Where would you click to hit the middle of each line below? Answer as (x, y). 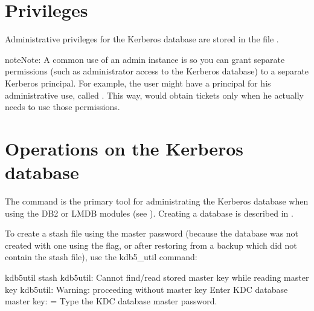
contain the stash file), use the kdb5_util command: (101, 257)
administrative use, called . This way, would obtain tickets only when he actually (155, 95)
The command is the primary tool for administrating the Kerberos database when (157, 201)
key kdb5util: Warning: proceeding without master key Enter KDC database (146, 289)
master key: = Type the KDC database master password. (111, 301)
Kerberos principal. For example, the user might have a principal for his (138, 83)
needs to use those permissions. (62, 107)
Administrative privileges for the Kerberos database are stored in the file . (142, 39)
